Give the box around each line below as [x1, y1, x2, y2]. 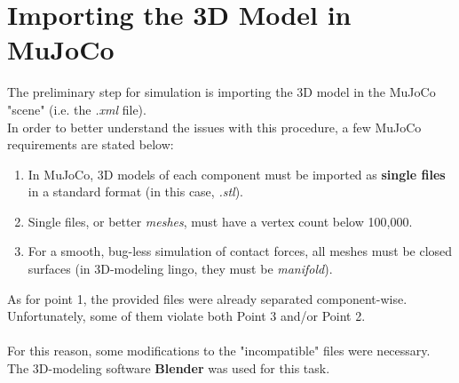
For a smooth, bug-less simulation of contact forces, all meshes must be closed [28, 242, 453, 260]
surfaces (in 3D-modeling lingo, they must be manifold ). [28, 259, 333, 278]
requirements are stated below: [7, 135, 174, 154]
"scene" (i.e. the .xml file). [7, 100, 146, 118]
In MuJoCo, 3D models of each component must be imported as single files [28, 164, 446, 183]
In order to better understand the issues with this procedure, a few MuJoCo [7, 117, 422, 136]
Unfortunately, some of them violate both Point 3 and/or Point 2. [7, 307, 366, 325]
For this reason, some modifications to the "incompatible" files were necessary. [7, 341, 431, 360]
